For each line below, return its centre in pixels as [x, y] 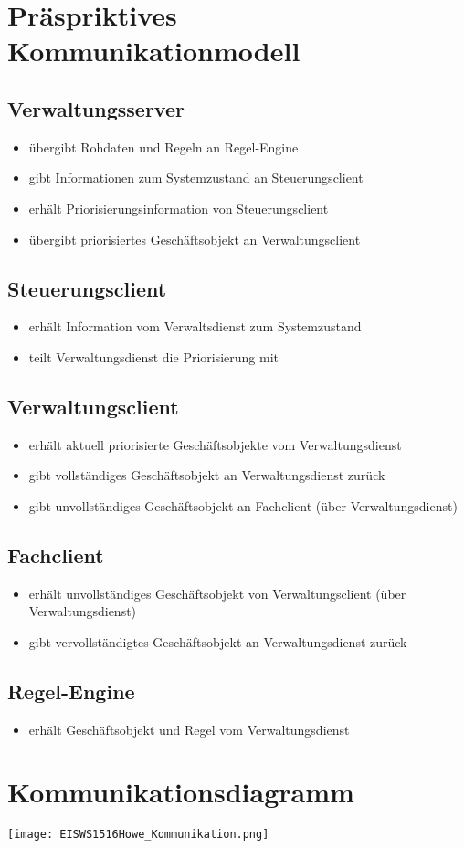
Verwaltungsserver [96, 108]
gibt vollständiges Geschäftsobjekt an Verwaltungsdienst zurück [207, 475]
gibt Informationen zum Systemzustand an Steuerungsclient [196, 178]
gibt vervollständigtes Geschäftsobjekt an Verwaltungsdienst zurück [218, 641]
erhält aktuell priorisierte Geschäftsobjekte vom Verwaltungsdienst [215, 444]
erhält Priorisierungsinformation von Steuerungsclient [179, 208]
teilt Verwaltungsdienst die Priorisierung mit [154, 356]
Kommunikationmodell [154, 51]
